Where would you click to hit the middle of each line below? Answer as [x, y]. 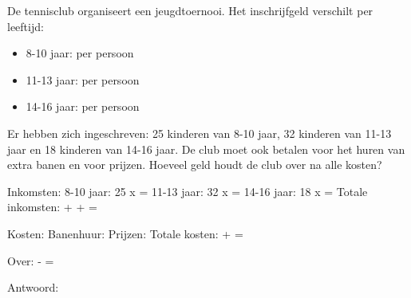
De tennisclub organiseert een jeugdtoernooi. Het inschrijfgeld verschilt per [190, 10]
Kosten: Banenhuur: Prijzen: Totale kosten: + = [125, 233]
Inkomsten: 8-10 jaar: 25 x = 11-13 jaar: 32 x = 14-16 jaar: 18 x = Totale [188, 191]
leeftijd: [26, 26]
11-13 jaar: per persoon [83, 79]
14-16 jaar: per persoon [83, 106]
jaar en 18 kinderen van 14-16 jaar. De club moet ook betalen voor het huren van [206, 149]
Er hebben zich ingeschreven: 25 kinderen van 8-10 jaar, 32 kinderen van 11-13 [200, 133]
